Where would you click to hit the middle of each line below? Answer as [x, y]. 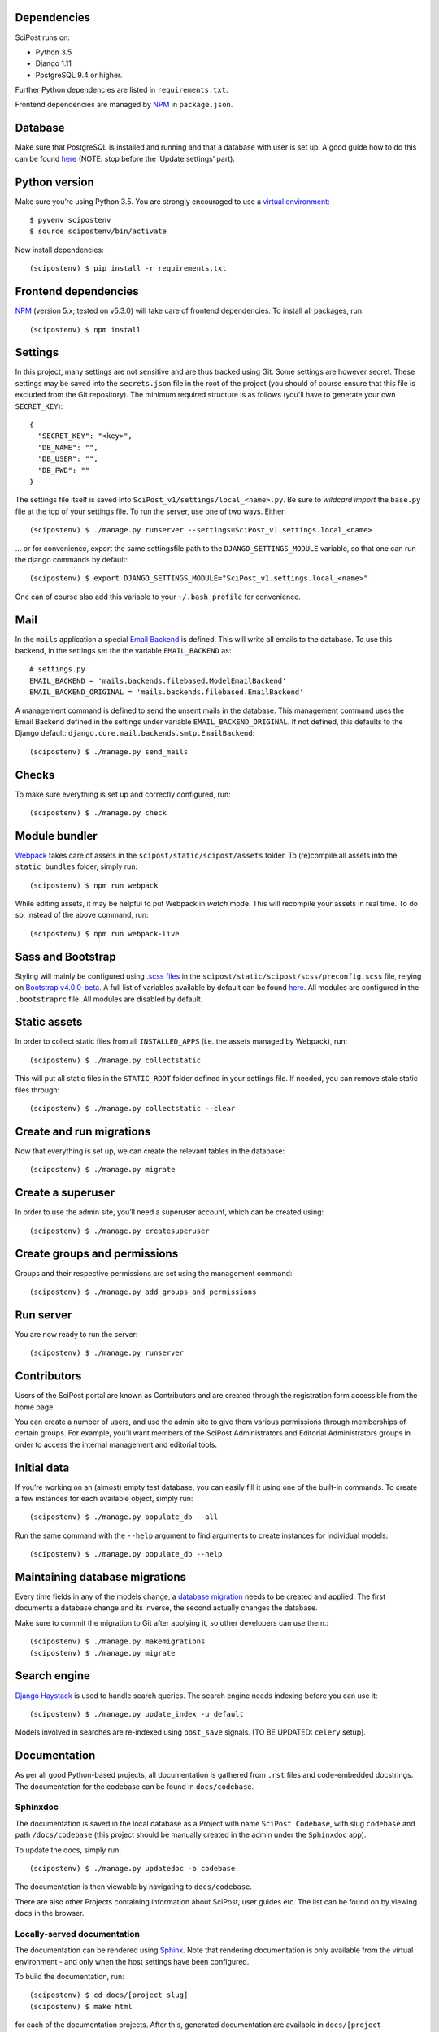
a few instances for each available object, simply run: [104, 1498]
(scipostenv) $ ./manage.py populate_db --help [126, 1554]
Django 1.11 [54, 63]
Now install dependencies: [60, 250]
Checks [35, 775]
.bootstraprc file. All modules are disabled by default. [109, 999]
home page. [35, 1407]
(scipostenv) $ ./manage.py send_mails [109, 751]
